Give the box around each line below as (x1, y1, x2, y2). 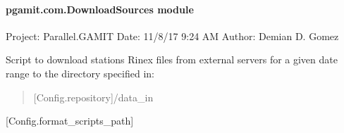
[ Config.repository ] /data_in (33, 89, 154, 104)
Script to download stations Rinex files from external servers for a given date (6, 52, 338, 67)
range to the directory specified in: (6, 65, 154, 80)
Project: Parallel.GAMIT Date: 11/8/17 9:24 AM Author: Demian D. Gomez (6, 28, 339, 43)
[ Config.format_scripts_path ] (6, 113, 134, 128)
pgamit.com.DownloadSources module (6, 1, 194, 16)
